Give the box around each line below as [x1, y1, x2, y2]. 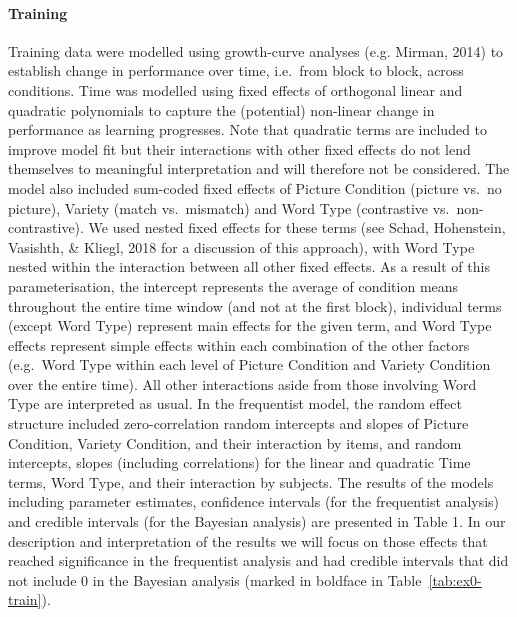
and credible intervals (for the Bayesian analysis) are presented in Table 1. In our [8, 511, 506, 532]
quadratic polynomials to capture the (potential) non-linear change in [8, 99, 435, 120]
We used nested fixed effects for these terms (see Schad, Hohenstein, [88, 217, 506, 238]
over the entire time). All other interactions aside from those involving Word [8, 373, 477, 394]
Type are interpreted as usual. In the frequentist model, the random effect [8, 393, 462, 414]
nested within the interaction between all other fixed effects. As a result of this [8, 256, 490, 277]
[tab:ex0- [428, 569, 482, 590]
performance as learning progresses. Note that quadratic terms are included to [8, 119, 488, 140]
